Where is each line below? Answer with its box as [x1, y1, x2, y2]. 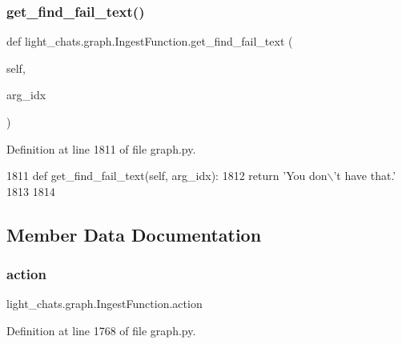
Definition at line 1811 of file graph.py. [6, 140, 196, 157]
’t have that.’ [333, 167, 396, 184]
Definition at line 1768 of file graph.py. [6, 322, 196, 338]
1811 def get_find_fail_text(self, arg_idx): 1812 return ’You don [6, 167, 328, 184]
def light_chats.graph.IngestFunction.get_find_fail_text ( [6, 33, 293, 50]
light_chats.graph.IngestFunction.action [6, 295, 203, 312]
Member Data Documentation [6, 222, 262, 246]
